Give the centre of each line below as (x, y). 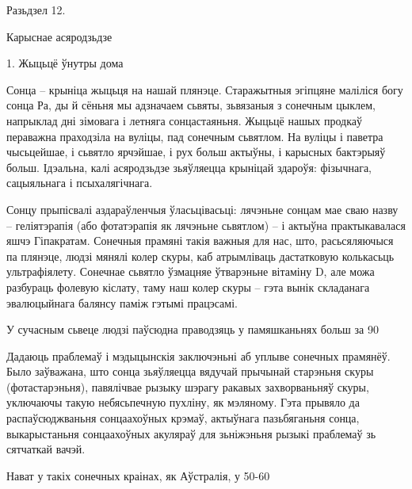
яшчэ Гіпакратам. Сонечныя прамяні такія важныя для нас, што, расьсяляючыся (200, 241)
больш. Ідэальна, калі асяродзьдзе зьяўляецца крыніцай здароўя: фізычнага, (189, 167)
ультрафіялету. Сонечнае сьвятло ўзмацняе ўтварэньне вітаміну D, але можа (191, 271)
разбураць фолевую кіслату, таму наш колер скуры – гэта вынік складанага (188, 287)
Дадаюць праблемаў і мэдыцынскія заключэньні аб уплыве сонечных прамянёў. (198, 355)
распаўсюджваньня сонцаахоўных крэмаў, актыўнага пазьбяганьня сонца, (183, 418)
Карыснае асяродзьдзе (59, 36)
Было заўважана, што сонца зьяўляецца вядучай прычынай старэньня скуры (190, 371)
